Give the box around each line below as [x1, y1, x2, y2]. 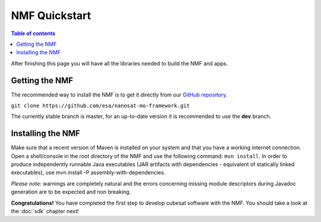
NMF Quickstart [11, 9, 92, 22]
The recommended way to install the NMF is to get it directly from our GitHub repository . [11, 91, 228, 98]
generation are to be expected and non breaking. [11, 188, 131, 196]
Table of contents [11, 30, 56, 37]
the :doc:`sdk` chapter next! [11, 208, 79, 215]
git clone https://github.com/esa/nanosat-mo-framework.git [11, 102, 190, 110]
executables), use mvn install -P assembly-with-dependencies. [11, 169, 166, 176]
